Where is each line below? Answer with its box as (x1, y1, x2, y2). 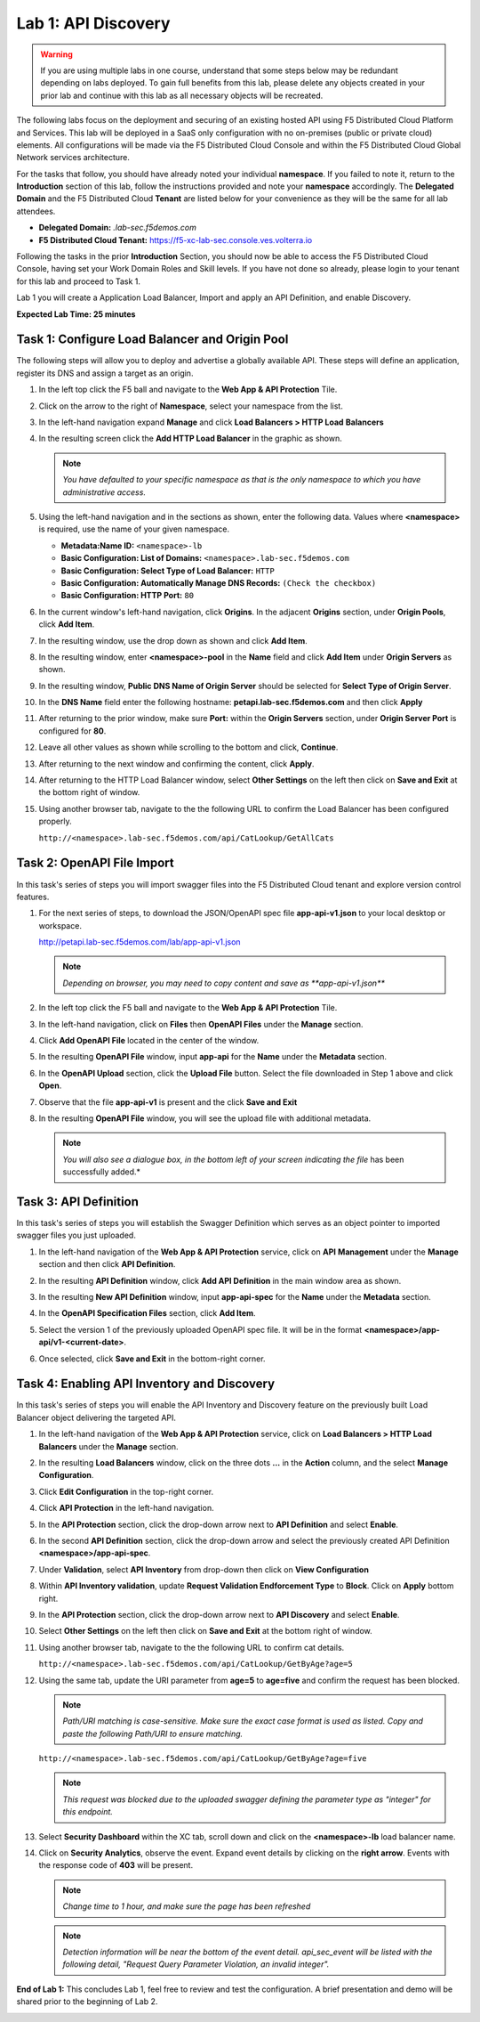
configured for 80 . (38, 726, 107, 736)
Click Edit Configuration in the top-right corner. (38, 1486, 214, 1497)
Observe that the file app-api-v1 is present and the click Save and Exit (38, 1096, 298, 1108)
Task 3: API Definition (16, 1194, 140, 1209)
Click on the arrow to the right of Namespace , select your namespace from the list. (38, 401, 344, 411)
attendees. (16, 206, 56, 216)
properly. (38, 816, 72, 827)
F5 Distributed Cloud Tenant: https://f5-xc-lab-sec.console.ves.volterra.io (38, 234, 313, 245)
